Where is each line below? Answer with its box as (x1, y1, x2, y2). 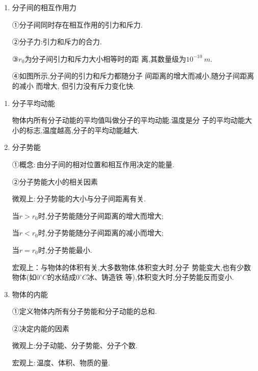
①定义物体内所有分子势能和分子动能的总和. (12, 306, 157, 316)
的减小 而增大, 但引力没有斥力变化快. (12, 80, 135, 91)
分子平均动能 (12, 97, 55, 108)
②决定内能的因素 (12, 323, 69, 333)
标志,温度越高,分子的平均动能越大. (26, 124, 140, 135)
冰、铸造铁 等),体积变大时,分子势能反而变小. (87, 272, 234, 282)
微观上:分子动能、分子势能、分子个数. (12, 340, 138, 351)
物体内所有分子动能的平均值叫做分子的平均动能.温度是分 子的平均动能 (12, 115, 245, 125)
